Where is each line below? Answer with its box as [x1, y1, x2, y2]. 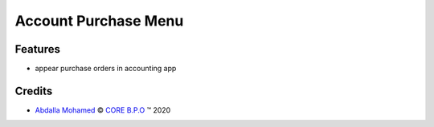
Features [14, 42, 60, 56]
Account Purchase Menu [14, 12, 184, 30]
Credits [14, 84, 53, 97]
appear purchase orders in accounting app [35, 64, 177, 73]
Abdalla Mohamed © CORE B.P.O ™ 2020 [35, 105, 171, 115]
